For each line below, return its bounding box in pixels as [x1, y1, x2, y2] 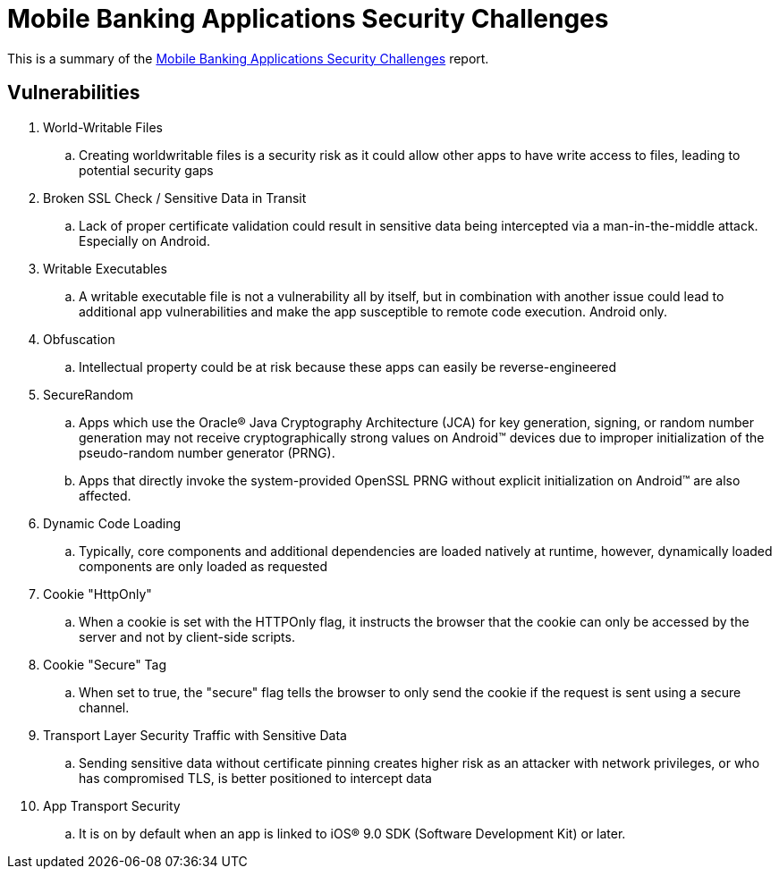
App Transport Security [43, 797, 181, 813]
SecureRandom [43, 386, 133, 402]
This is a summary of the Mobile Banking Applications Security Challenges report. [7, 50, 489, 66]
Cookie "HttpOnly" [43, 585, 152, 602]
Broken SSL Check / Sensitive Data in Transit [43, 190, 307, 206]
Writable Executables [43, 260, 167, 276]
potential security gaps [79, 162, 214, 178]
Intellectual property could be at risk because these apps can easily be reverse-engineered [79, 358, 617, 375]
